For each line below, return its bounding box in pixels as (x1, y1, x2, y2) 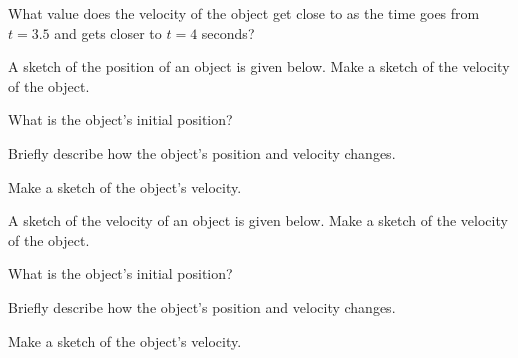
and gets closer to (54, 22, 162, 43)
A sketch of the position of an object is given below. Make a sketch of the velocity (8, 56, 510, 77)
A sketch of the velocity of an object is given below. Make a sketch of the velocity (8, 210, 508, 231)
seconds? (201, 22, 255, 43)
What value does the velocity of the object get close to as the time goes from (8, 3, 480, 23)
